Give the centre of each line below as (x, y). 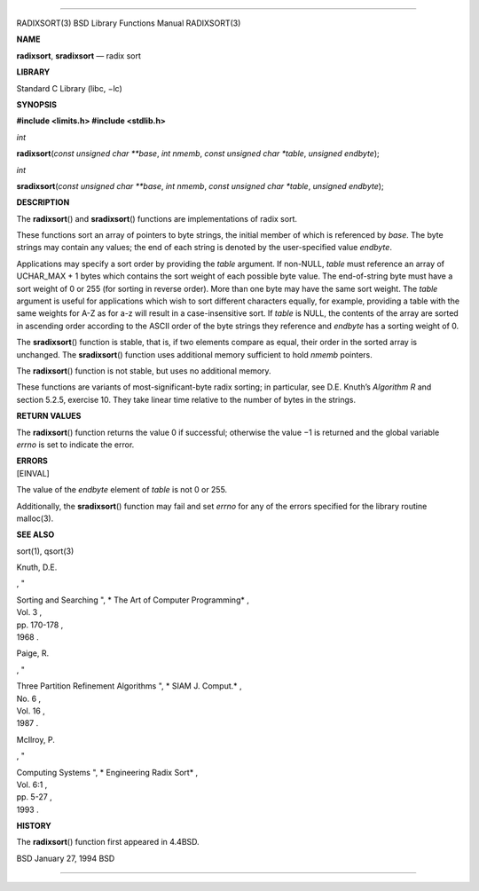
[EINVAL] (33, 473)
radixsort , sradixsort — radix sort (79, 55)
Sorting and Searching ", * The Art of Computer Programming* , (133, 600)
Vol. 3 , (29, 612)
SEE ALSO (35, 535)
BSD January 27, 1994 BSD (66, 858)
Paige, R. (32, 653)
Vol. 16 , (31, 711)
